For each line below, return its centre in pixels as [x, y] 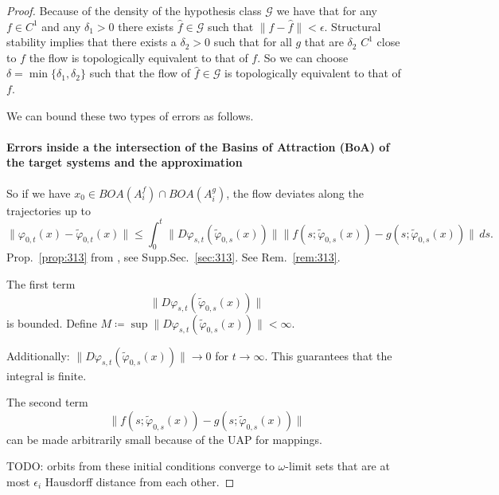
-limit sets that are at [337, 466]
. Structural [353, 26]
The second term [47, 402]
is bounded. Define [52, 322]
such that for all [253, 42]
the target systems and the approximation [125, 162]
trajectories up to [49, 210]
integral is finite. [47, 375]
